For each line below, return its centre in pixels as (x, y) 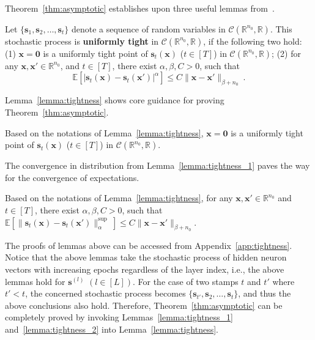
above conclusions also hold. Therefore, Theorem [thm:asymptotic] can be (144, 305)
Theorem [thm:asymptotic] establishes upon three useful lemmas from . (140, 8)
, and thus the (265, 293)
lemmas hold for (35, 281)
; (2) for (286, 53)
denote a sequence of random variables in (148, 28)
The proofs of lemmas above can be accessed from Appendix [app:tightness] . (149, 245)
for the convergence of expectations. (72, 177)
